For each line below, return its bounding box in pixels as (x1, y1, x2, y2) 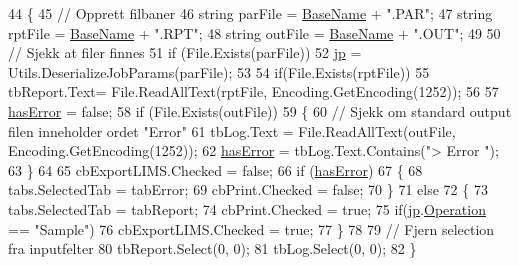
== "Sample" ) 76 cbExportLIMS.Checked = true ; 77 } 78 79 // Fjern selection (8, 218, 495, 239)
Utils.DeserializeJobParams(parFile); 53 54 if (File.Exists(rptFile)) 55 (8, 61, 430, 82)
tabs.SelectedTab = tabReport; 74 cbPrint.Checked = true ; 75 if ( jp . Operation (8, 198, 486, 219)
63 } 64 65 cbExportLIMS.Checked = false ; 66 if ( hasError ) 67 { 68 (8, 159, 423, 180)
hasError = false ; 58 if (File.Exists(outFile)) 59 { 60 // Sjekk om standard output (8, 100, 512, 121)
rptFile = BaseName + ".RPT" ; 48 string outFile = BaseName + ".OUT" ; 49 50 (8, 22, 501, 43)
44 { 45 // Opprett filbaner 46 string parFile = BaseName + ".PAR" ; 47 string (8, 3, 493, 23)
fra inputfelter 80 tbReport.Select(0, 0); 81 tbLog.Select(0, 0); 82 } (8, 238, 417, 259)
